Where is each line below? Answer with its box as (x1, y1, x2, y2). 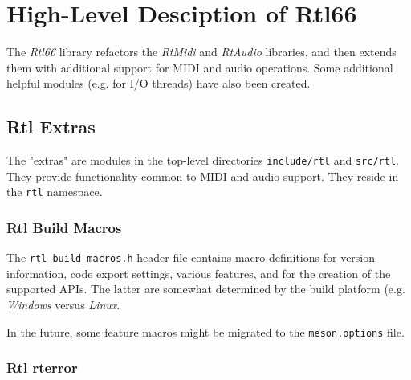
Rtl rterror (6, 358, 78, 378)
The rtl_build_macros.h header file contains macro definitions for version (6, 249, 376, 266)
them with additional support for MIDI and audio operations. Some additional (6, 59, 393, 76)
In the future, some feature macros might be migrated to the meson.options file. (6, 323, 405, 340)
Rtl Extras (6, 114, 96, 139)
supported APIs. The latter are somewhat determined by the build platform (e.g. (6, 280, 405, 297)
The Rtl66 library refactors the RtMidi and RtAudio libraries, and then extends (6, 43, 397, 60)
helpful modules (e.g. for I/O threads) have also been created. (6, 75, 311, 92)
